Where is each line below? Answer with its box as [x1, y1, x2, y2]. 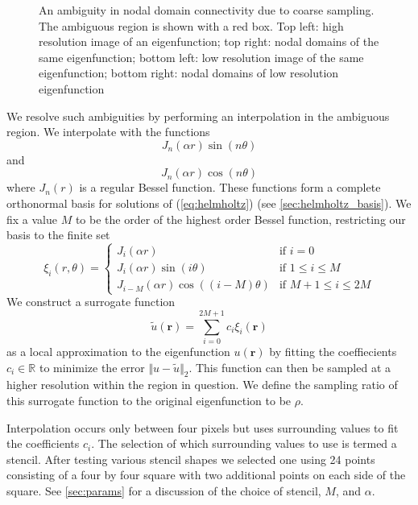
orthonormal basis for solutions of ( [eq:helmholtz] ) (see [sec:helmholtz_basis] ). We [6, 194, 412, 211]
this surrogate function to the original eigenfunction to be [6, 392, 292, 408]
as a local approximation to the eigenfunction [6, 343, 230, 360]
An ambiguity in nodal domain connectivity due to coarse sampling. [39, 2, 375, 18]
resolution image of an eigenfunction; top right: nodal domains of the [39, 33, 379, 50]
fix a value [6, 210, 57, 227]
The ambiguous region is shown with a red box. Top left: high [39, 17, 344, 34]
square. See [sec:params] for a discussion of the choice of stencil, [6, 482, 321, 499]
